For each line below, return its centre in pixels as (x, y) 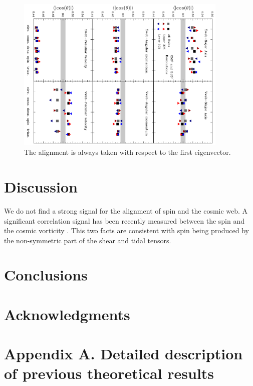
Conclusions (46, 275)
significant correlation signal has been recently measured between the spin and (124, 220)
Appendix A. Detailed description (123, 354)
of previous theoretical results (109, 373)
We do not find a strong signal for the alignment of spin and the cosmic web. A (126, 210)
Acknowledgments (67, 314)
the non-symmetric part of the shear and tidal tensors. (88, 240)
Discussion (41, 186)
